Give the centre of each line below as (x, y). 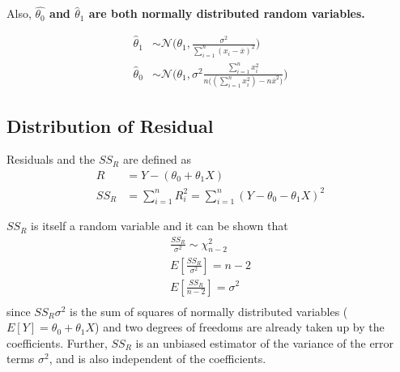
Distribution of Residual (110, 125)
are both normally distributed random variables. (227, 13)
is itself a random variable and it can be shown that (160, 226)
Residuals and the (51, 159)
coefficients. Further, (57, 342)
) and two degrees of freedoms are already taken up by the (240, 327)
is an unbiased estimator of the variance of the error (265, 342)
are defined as (157, 159)
